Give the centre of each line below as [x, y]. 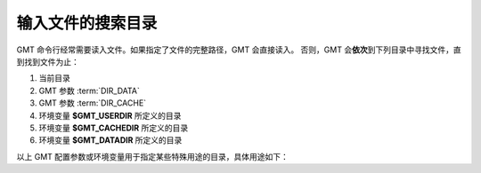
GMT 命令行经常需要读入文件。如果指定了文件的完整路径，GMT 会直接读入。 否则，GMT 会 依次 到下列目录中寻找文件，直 [239, 50]
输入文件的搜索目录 [87, 23]
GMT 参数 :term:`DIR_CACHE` [93, 103]
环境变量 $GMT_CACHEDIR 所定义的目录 [114, 128]
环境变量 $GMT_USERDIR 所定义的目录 [110, 115]
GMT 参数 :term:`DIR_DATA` [89, 90]
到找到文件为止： [48, 61]
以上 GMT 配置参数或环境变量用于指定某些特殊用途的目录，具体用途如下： [153, 156]
